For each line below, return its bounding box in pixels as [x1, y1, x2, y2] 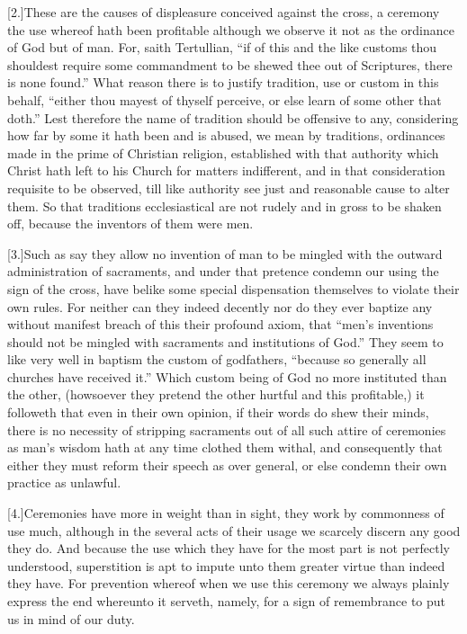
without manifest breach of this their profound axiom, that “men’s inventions [7, 315, 434, 334]
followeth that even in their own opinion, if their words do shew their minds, [7, 403, 429, 422]
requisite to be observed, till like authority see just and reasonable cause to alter [7, 178, 450, 197]
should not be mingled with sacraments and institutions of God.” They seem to [7, 332, 444, 351]
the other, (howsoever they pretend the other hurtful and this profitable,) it [7, 385, 425, 404]
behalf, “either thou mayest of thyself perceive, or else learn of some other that [7, 90, 442, 109]
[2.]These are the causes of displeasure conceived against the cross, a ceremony [7, 3, 440, 21]
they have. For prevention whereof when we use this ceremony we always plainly [7, 574, 450, 593]
